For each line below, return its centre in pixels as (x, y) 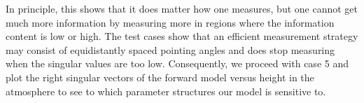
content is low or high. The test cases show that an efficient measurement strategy (182, 36)
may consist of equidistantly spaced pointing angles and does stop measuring (170, 49)
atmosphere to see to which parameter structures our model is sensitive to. (166, 91)
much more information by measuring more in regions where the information (170, 22)
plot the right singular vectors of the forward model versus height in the (160, 77)
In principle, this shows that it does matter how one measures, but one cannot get (182, 8)
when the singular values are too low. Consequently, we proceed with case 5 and (177, 63)
